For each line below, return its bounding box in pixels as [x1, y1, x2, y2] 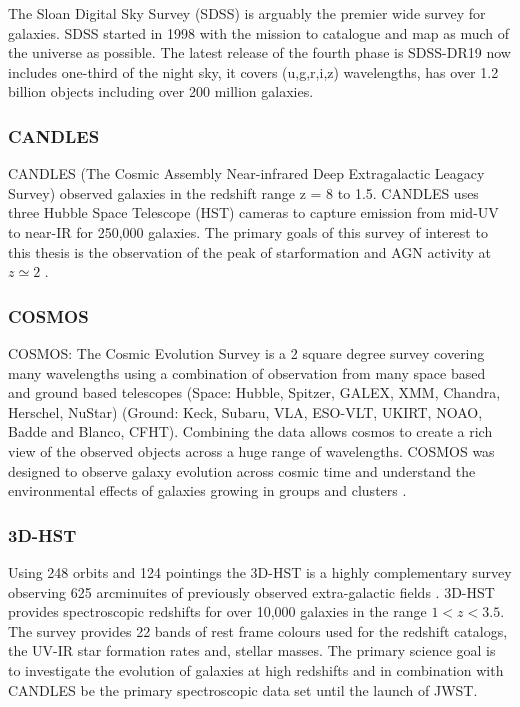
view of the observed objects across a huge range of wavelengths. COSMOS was [8, 440, 495, 461]
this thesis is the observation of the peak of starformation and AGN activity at [8, 241, 491, 262]
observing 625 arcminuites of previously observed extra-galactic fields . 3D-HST [8, 581, 495, 602]
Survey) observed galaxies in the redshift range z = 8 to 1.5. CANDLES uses [8, 182, 479, 203]
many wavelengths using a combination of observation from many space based [8, 362, 486, 383]
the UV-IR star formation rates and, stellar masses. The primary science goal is [8, 640, 496, 661]
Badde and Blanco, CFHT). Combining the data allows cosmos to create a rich [8, 421, 493, 442]
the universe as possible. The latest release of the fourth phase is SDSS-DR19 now [8, 42, 511, 63]
